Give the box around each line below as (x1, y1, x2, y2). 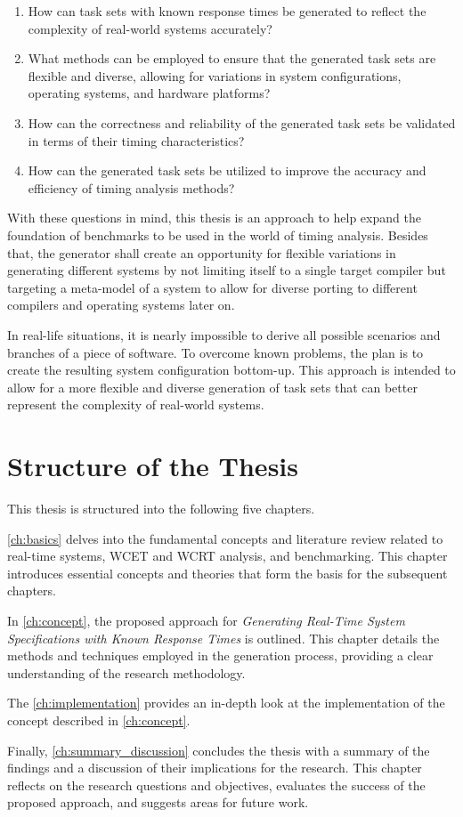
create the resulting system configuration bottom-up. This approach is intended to (7, 360, 456, 379)
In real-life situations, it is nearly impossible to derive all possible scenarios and (7, 325, 441, 344)
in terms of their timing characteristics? (28, 131, 245, 150)
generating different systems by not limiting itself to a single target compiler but (7, 261, 446, 279)
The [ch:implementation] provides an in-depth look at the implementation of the (7, 693, 445, 712)
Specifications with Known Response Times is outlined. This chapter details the (7, 628, 440, 647)
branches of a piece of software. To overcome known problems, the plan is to (7, 343, 424, 361)
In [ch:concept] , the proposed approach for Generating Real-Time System (7, 611, 405, 629)
